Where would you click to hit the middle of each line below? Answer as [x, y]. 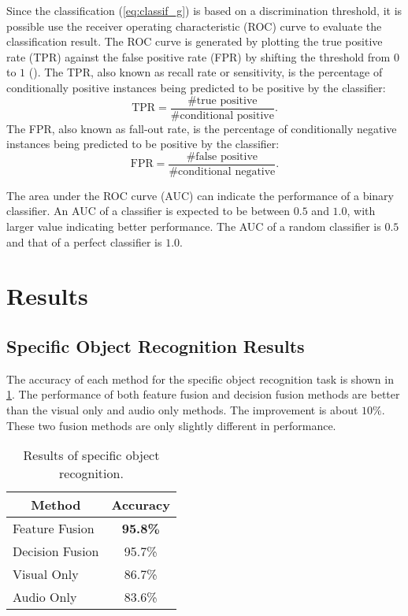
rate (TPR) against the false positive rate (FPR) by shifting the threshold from [198, 56]
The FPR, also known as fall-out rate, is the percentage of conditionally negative [202, 128]
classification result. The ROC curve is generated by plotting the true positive [195, 41]
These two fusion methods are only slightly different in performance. [171, 425]
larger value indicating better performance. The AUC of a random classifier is [194, 226]
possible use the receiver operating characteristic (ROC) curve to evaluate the [194, 26]
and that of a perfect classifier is [84, 241]
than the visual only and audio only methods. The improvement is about [182, 410]
